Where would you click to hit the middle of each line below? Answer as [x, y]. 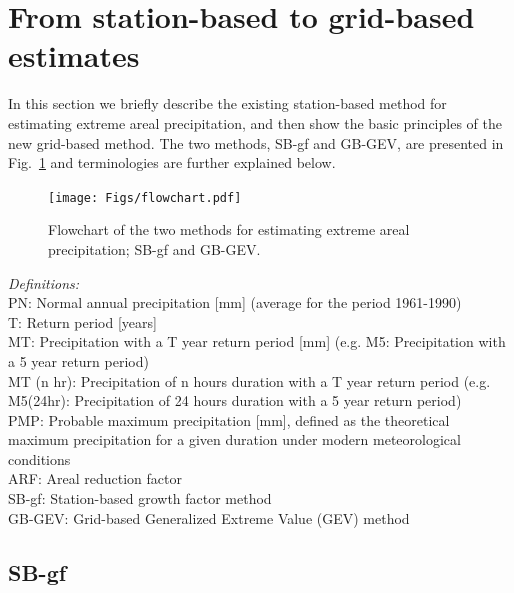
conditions [39, 458]
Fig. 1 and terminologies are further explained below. [172, 162]
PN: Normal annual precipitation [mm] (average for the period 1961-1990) [235, 302]
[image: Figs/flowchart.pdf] [145, 197]
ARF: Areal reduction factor [95, 478]
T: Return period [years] [82, 321]
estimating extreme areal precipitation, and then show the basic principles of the [255, 122]
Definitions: [44, 282]
